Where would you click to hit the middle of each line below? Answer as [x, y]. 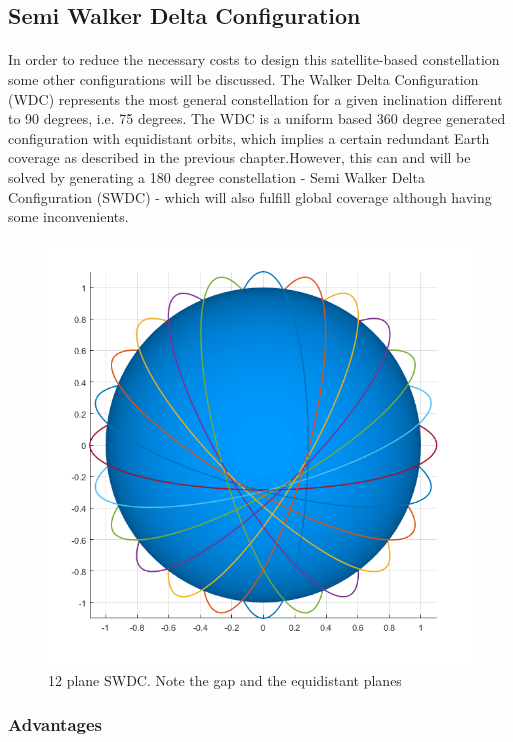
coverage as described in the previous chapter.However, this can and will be [239, 157]
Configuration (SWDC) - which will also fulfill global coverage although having [250, 196]
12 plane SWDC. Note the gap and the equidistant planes [225, 679]
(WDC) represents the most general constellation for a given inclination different [255, 98]
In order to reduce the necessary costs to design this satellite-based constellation [254, 59]
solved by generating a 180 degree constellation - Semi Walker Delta [216, 176]
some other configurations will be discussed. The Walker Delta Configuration [243, 78]
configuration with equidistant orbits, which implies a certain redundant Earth [249, 137]
